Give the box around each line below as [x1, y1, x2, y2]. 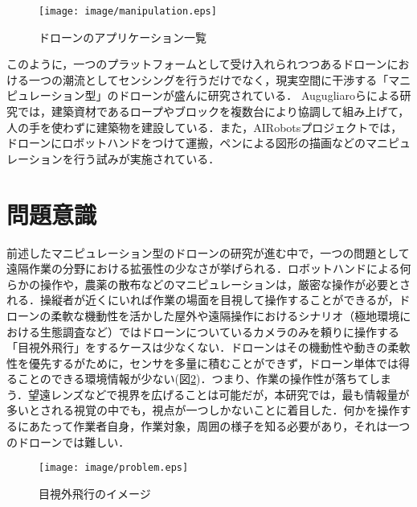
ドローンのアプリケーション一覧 [39, 28, 207, 45]
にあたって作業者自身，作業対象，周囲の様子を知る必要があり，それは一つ [17, 418, 411, 435]
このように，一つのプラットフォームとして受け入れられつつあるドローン [6, 56, 387, 72]
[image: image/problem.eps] [39, 462, 189, 474]
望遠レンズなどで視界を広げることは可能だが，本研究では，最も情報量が [27, 385, 410, 402]
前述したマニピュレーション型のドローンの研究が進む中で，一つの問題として [6, 244, 410, 261]
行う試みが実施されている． [73, 150, 220, 167]
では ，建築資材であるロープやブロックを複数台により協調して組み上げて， [17, 103, 410, 120]
